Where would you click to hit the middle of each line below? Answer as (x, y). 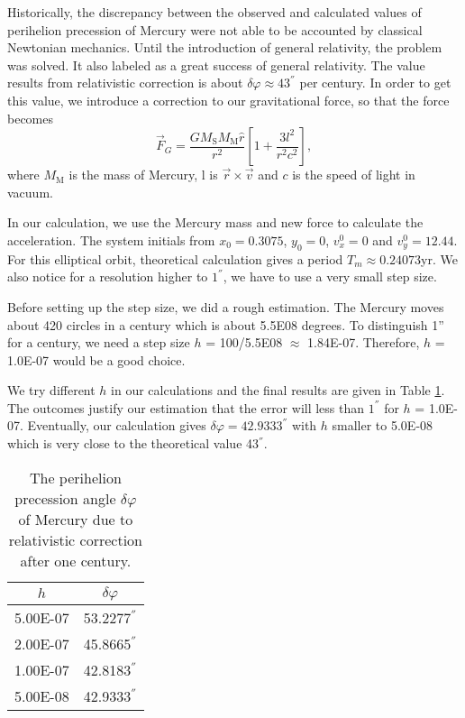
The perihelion (75, 477)
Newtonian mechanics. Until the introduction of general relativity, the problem (225, 47)
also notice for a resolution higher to (108, 276)
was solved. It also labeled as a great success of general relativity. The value (216, 64)
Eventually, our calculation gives (117, 425)
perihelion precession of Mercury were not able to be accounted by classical (215, 29)
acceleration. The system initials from (111, 239)
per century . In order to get (375, 83)
